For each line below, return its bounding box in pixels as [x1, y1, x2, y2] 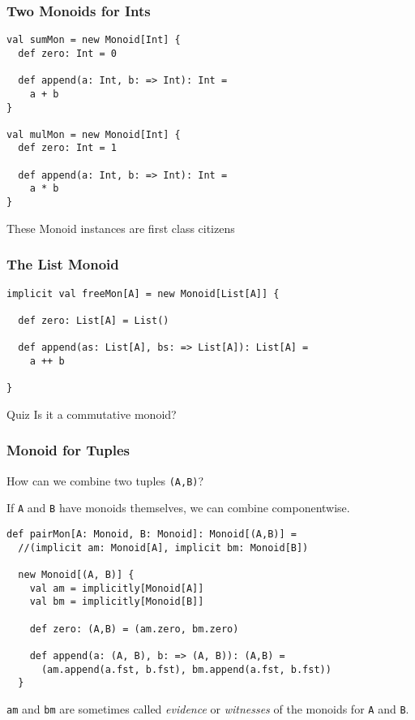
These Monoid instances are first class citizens [6, 219, 235, 236]
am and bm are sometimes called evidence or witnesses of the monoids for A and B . [6, 700, 409, 717]
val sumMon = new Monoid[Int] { [6, 34, 181, 46]
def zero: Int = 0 [18, 47, 118, 59]
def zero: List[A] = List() [18, 314, 169, 326]
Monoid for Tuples [6, 440, 130, 460]
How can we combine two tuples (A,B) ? [6, 472, 204, 489]
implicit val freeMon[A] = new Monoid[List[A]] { [6, 287, 280, 300]
